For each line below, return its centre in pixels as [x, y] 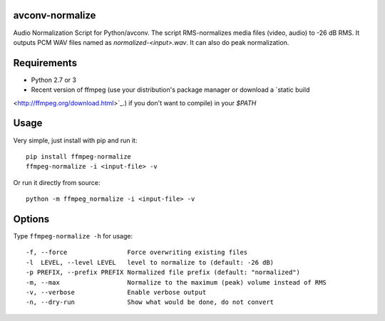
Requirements [45, 63]
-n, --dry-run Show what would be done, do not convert [150, 302]
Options [31, 219]
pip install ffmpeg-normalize [79, 156]
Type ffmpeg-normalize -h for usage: [73, 236]
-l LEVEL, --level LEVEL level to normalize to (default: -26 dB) [150, 262]
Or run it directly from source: [57, 182]
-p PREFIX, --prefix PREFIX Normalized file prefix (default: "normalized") [163, 273]
